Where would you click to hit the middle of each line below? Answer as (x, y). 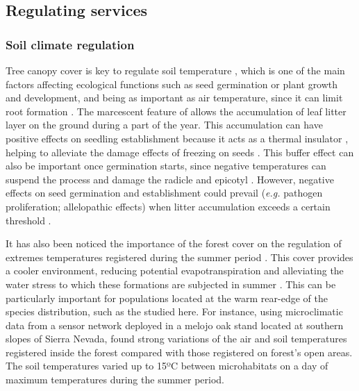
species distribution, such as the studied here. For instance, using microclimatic (174, 311)
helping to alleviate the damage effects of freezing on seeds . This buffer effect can (180, 152)
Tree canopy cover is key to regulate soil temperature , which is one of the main (175, 70)
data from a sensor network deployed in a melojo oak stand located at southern (175, 325)
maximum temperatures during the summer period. (115, 380)
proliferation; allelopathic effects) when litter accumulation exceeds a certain (168, 206)
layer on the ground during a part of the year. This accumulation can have (164, 125)
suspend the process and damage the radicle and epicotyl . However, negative (170, 179)
